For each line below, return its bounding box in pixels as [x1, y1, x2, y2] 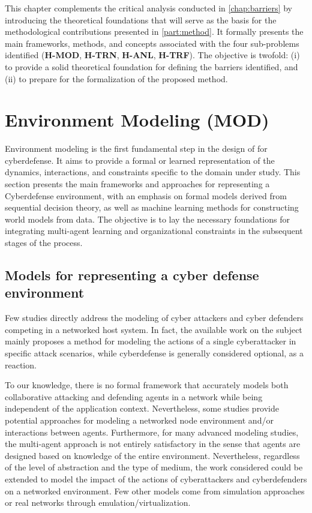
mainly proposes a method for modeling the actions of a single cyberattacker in [5, 335, 296, 347]
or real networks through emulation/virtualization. [5, 496, 191, 509]
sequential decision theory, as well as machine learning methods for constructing [5, 201, 299, 214]
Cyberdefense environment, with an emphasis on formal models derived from [5, 189, 287, 202]
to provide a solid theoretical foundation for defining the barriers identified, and [5, 60, 298, 73]
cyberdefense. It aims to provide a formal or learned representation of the [5, 154, 275, 166]
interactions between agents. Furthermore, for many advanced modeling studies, [5, 425, 299, 438]
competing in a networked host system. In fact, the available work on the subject [5, 323, 302, 335]
